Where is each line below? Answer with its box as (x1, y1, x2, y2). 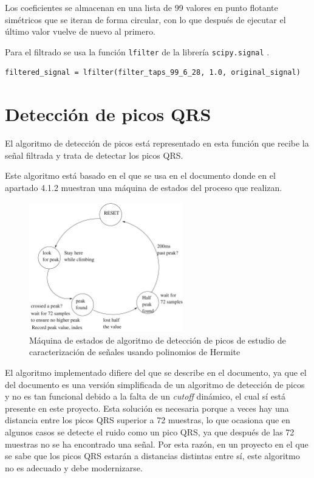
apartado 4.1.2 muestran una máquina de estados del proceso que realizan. (5, 181, 282, 193)
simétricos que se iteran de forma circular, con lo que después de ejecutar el (5, 13, 286, 26)
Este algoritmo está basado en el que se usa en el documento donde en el (5, 169, 276, 182)
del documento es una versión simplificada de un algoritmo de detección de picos (5, 378, 305, 390)
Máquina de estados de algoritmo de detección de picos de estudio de (29, 333, 286, 346)
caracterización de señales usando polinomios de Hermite (29, 345, 241, 358)
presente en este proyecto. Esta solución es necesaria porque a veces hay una (5, 401, 289, 414)
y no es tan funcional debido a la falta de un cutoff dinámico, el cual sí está (5, 390, 285, 403)
